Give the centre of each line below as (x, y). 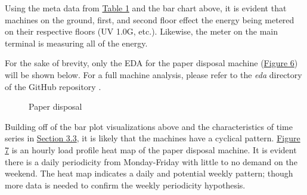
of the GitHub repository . (53, 86)
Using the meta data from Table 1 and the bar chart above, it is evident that (146, 8)
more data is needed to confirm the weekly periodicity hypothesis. (125, 185)
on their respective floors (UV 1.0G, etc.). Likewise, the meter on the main (141, 31)
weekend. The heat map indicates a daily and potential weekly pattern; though (149, 173)
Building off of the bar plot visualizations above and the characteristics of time (149, 126)
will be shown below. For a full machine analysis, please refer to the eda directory (153, 74)
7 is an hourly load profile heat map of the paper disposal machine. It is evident (151, 149)
